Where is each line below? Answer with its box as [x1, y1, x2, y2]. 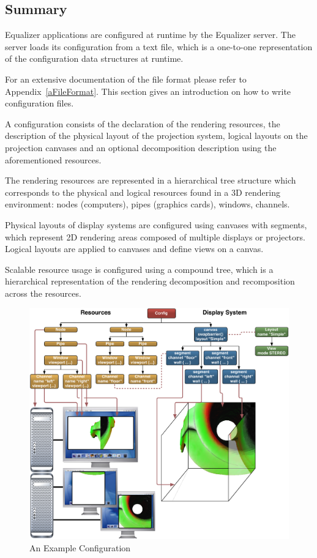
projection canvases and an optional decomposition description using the [5, 141, 277, 154]
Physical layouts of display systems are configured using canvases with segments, [5, 218, 307, 231]
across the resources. [5, 286, 81, 299]
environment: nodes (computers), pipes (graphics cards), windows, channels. [5, 198, 290, 210]
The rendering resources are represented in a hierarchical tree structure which [5, 174, 296, 187]
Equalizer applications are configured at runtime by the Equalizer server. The [5, 28, 296, 41]
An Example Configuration [29, 541, 131, 554]
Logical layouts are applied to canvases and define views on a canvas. [5, 242, 264, 255]
